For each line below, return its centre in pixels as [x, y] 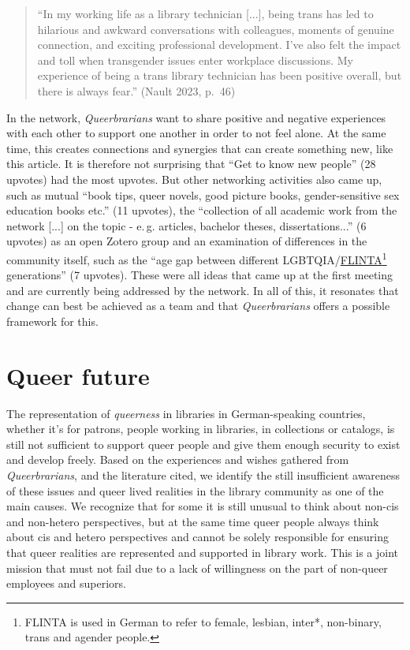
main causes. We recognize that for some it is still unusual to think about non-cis [203, 506]
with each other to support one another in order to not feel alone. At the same [196, 133]
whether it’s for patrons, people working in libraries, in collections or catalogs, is [201, 429]
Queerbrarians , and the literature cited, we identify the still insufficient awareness [203, 475]
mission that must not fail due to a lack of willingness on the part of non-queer [197, 568]
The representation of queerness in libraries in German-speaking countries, [186, 413]
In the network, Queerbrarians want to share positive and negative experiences [196, 117]
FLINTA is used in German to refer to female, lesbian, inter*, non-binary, [203, 621]
